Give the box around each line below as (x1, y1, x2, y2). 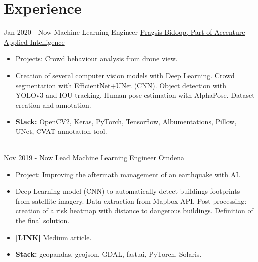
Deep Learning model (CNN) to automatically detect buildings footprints (15, 186, 240, 196)
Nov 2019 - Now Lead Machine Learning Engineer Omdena (4, 152, 184, 163)
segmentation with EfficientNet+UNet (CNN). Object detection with (15, 80, 226, 90)
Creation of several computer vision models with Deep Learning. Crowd (15, 70, 235, 80)
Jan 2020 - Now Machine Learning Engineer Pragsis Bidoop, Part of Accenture (4, 27, 245, 37)
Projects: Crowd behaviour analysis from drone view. (15, 53, 178, 64)
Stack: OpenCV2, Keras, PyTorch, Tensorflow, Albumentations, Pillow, (15, 116, 237, 127)
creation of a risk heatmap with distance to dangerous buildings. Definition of (15, 205, 253, 216)
